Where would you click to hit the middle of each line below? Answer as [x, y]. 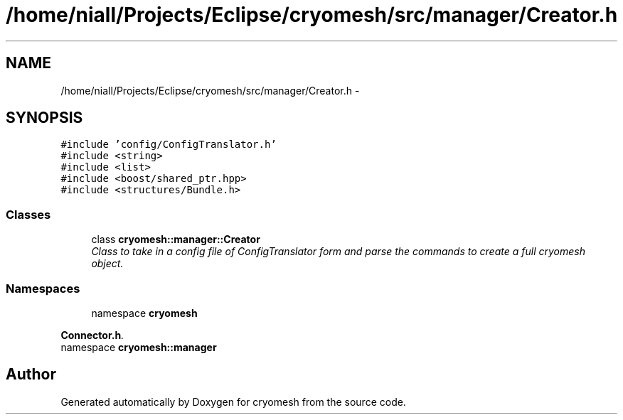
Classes [28, 214]
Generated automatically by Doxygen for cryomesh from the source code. [233, 402]
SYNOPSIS [44, 118]
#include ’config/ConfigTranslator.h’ [169, 145]
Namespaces [43, 288]
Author [31, 375]
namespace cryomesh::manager [139, 347]
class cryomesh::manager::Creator [176, 239]
